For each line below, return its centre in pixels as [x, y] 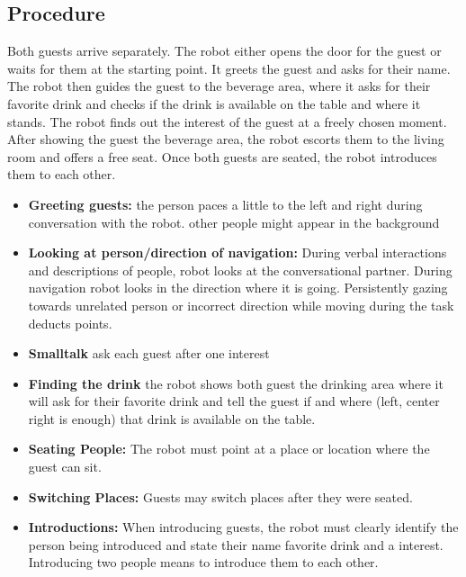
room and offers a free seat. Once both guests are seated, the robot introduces [222, 156]
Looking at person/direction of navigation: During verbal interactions [237, 252]
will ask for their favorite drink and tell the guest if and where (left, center [234, 401]
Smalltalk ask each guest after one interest [149, 353]
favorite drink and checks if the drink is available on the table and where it [214, 103]
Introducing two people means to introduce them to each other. [203, 562]
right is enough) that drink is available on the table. [172, 418]
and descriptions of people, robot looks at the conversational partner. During [240, 270]
